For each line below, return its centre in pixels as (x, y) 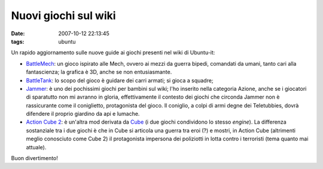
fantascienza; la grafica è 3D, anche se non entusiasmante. (99, 72)
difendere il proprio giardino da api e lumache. (83, 114)
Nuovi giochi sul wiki (63, 16)
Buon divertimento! (34, 158)
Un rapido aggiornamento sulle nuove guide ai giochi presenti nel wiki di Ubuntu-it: (113, 53)
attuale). (36, 147)
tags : (18, 41)
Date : (18, 33)
